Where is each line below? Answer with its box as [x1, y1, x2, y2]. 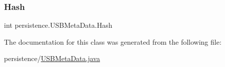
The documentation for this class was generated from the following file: [4, 36, 221, 47]
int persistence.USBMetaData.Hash [4, 20, 112, 30]
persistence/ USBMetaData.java [4, 53, 100, 64]
